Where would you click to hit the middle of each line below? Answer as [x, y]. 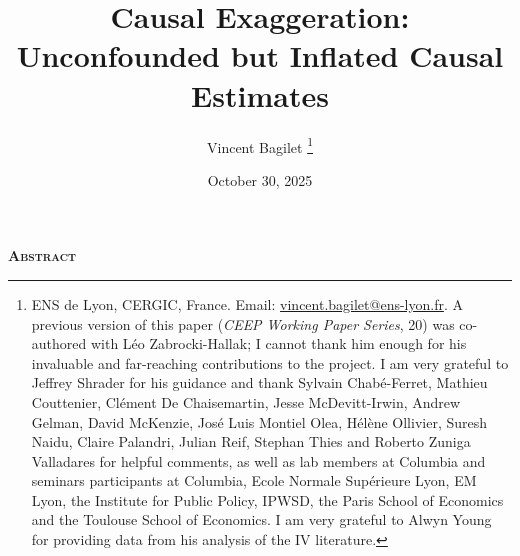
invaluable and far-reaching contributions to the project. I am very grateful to [270, 362]
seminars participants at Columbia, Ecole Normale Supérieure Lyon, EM [254, 480]
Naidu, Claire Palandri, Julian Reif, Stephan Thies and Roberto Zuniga [251, 441]
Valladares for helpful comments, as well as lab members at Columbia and [258, 460]
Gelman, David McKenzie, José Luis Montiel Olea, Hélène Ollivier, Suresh [259, 421]
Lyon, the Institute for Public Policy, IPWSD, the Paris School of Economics [267, 499]
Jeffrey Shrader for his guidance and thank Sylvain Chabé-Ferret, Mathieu [259, 382]
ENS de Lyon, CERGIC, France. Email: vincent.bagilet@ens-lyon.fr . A [247, 303]
